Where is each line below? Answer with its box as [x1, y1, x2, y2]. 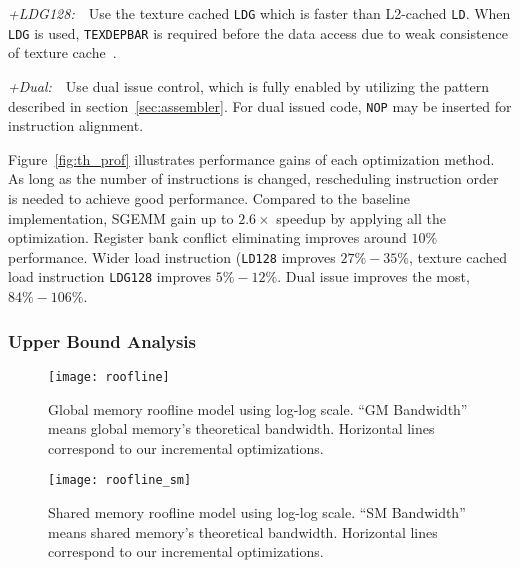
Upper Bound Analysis [8, 328, 197, 353]
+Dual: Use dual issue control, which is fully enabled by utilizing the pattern [8, 75, 490, 96]
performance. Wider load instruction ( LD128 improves [8, 246, 336, 267]
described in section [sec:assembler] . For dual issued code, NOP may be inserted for [8, 95, 512, 116]
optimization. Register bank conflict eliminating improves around [8, 227, 407, 248]
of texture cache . [8, 42, 117, 63]
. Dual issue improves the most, [277, 266, 470, 287]
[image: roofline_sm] [48, 473, 192, 488]
